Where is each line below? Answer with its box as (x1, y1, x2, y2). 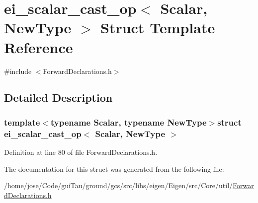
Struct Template (100, 17, 215, 38)
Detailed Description (4, 90, 113, 105)
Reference (4, 37, 73, 57)
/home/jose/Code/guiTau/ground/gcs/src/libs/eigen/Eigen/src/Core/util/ (4, 180, 233, 191)
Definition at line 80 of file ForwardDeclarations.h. (4, 147, 158, 157)
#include (4, 66, 32, 76)
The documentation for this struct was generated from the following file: (4, 163, 224, 174)
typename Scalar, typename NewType (50, 116, 207, 128)
